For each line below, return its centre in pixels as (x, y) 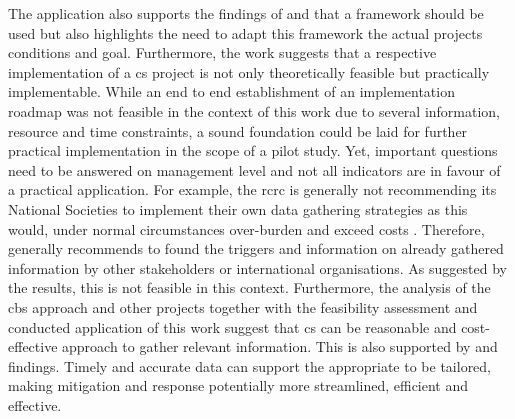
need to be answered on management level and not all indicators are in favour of (254, 169)
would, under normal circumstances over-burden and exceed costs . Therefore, (246, 228)
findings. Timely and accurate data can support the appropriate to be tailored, (250, 365)
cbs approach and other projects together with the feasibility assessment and (243, 306)
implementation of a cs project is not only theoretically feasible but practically (249, 71)
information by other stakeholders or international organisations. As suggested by (257, 267)
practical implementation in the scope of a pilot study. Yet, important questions (253, 150)
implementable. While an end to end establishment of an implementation (231, 91)
